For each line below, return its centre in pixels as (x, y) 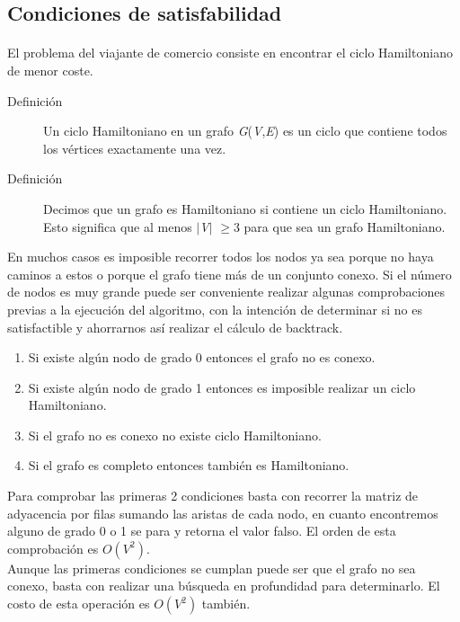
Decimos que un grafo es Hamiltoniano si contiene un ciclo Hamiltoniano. (245, 208)
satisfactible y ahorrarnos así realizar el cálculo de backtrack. (175, 327)
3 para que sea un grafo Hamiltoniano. (339, 226)
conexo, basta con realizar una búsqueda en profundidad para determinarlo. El (224, 586)
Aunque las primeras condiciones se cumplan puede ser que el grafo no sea (212, 568)
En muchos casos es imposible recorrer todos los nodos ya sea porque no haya (221, 257)
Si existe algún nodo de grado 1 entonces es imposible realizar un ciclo (222, 387)
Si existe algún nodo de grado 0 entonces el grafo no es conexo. (202, 357)
